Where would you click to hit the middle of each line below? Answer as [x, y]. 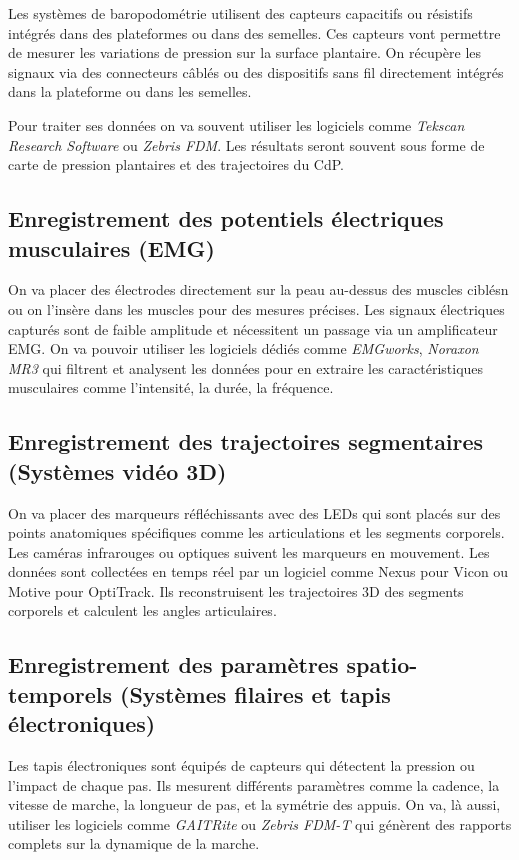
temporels [60, 693]
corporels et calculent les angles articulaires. [142, 610]
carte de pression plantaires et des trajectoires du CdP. [176, 164]
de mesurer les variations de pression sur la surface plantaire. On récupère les [245, 52]
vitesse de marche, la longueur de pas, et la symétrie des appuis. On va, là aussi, [254, 804]
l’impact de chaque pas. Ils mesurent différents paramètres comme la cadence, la [254, 784]
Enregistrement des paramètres [173, 664]
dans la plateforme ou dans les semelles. [130, 91]
